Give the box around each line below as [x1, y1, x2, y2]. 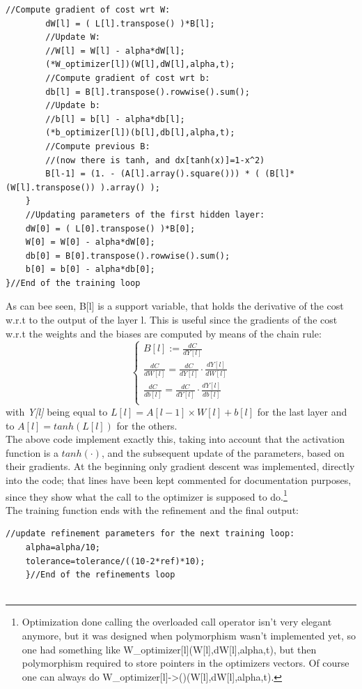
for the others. [116, 418, 178, 432]
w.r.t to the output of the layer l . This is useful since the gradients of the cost [6, 312, 338, 327]
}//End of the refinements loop [25, 570, 175, 580]
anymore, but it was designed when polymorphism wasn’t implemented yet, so [22, 628, 356, 642]
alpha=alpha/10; [25, 542, 101, 552]
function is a [6, 445, 58, 460]
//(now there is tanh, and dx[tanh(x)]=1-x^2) [45, 155, 265, 165]
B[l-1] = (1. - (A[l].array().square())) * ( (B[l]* [45, 169, 295, 179]
